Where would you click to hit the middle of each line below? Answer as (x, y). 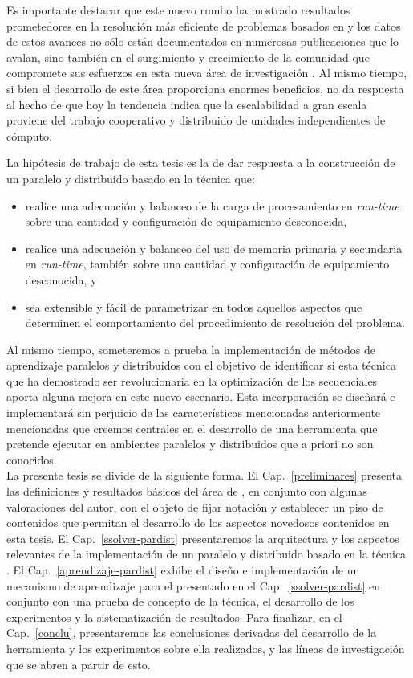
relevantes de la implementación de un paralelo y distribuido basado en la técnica (206, 554)
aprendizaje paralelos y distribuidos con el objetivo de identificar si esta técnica (201, 365)
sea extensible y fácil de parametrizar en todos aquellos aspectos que (194, 306)
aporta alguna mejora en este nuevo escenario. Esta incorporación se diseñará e (201, 396)
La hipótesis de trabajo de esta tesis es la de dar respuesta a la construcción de (201, 163)
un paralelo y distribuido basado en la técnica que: (131, 178)
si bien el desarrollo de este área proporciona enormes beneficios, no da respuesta (205, 88)
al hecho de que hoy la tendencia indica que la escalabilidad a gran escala (187, 104)
